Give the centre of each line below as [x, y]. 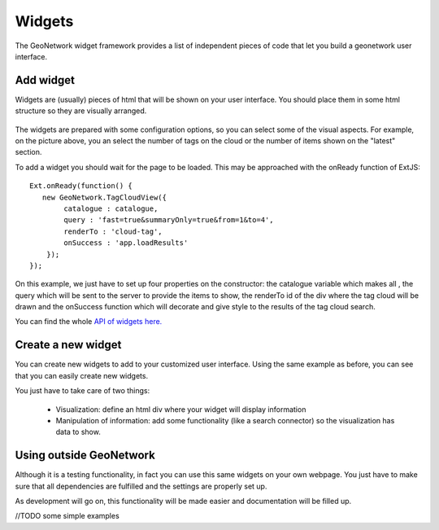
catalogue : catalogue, [111, 208]
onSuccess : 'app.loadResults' [126, 243]
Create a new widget [68, 345]
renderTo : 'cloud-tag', [113, 231]
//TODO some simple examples [67, 516]
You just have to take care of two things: [83, 391]
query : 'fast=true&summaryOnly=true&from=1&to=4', [169, 220]
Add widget [45, 80]
